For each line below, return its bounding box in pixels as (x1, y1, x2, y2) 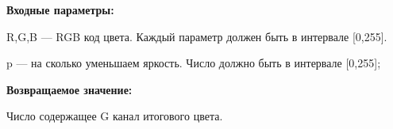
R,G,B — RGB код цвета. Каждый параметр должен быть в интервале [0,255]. (6, 28, 387, 44)
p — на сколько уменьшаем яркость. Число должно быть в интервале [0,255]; (6, 55, 381, 71)
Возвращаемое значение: (6, 81, 133, 97)
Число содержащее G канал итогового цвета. (6, 108, 223, 124)
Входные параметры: (6, 2, 114, 17)
